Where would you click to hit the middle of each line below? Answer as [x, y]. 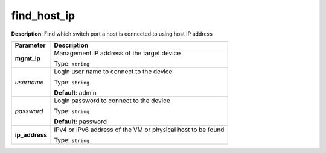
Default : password [80, 122]
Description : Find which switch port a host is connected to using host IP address [112, 34]
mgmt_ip [28, 58]
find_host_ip [43, 16]
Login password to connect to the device [112, 101]
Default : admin [75, 92]
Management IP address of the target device [117, 53]
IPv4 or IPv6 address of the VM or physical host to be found [139, 130]
